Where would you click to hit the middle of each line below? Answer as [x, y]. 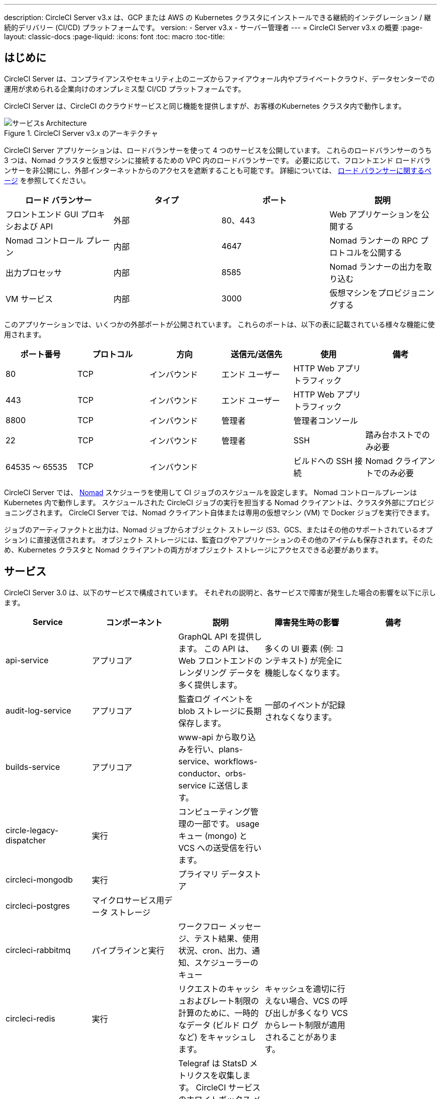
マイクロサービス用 [128, 900]
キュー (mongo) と [213, 836]
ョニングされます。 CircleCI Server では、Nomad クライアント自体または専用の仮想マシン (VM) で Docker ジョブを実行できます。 [219, 512]
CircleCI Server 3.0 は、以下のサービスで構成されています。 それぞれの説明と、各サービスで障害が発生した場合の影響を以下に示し [220, 592]
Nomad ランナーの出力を [377, 266]
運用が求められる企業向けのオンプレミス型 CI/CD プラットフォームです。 [125, 89]
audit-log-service [39, 710]
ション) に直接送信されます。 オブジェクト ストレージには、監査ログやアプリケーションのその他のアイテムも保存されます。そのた [219, 539]
